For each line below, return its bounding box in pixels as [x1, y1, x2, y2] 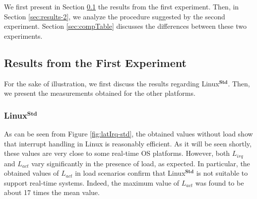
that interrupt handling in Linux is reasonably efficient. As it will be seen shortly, [4, 138, 252, 148]
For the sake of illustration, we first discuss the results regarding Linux [4, 78, 219, 88]
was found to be [195, 177, 244, 188]
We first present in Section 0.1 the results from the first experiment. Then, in [4, 1, 239, 11]
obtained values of [4, 168, 59, 178]
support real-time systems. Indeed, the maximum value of [4, 177, 180, 188]
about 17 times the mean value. [4, 187, 100, 198]
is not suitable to [196, 168, 248, 178]
